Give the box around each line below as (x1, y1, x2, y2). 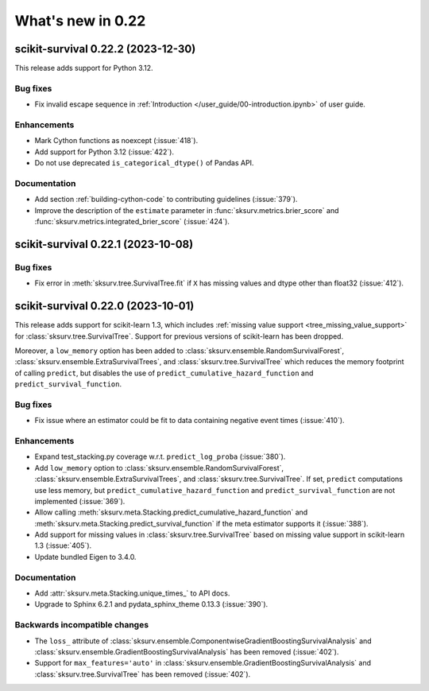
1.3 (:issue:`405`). (34, 541, 92, 550)
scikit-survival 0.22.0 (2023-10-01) (14, 299, 195, 313)
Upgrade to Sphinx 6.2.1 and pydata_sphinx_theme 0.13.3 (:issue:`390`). (34, 600, 269, 609)
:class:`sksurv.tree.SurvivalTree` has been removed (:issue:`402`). (34, 669, 251, 679)
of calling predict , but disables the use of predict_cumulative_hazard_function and (14, 368, 314, 378)
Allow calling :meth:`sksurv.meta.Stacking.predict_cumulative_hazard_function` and (34, 507, 308, 517)
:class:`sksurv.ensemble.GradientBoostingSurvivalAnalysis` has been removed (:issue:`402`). (34, 646, 339, 656)
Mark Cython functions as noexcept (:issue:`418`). (34, 136, 199, 146)
